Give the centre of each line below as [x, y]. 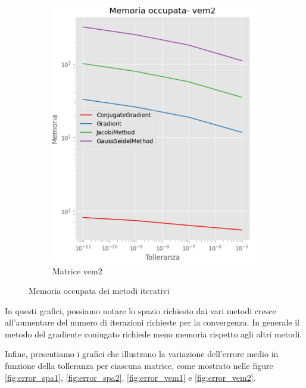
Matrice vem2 [77, 270]
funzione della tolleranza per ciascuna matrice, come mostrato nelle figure [139, 366]
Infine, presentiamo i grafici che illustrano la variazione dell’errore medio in [142, 354]
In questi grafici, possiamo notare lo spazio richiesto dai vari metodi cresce [140, 310]
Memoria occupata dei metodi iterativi [99, 291]
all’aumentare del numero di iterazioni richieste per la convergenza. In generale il [152, 322]
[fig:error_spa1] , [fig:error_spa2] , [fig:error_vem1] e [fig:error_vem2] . [130, 377]
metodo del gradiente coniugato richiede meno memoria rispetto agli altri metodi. [154, 334]
